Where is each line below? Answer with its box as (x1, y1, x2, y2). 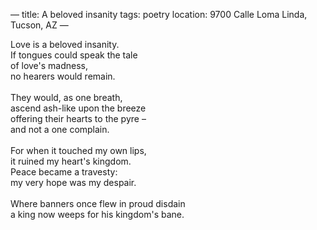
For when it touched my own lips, (10, 145, 147, 156)
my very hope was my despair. (10, 177, 137, 188)
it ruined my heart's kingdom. (10, 155, 132, 167)
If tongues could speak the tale (10, 49, 138, 61)
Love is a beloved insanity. (10, 39, 120, 50)
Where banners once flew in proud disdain (10, 198, 186, 209)
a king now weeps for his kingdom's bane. (10, 209, 185, 220)
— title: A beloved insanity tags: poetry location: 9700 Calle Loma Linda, (10, 9, 308, 20)
